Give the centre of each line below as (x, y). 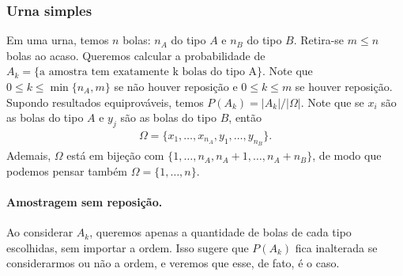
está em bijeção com (115, 155)
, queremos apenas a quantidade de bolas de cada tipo (220, 232)
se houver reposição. (344, 86)
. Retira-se (319, 40)
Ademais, (29, 155)
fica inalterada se (336, 247)
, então (245, 117)
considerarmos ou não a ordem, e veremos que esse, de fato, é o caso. (173, 263)
